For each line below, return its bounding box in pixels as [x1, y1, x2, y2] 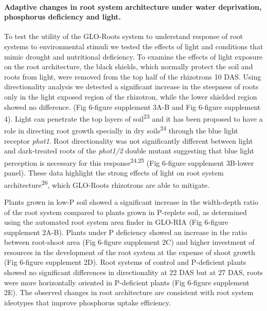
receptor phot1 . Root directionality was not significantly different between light [4, 135, 253, 146]
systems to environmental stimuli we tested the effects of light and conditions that [4, 41, 263, 51]
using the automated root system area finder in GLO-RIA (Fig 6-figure [4, 217, 228, 227]
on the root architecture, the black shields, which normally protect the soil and [4, 61, 253, 72]
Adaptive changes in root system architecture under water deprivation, [4, 1, 262, 12]
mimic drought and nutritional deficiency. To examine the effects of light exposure [4, 51, 263, 62]
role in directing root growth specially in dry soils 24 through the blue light [4, 124, 238, 136]
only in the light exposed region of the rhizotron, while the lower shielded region [4, 91, 257, 102]
